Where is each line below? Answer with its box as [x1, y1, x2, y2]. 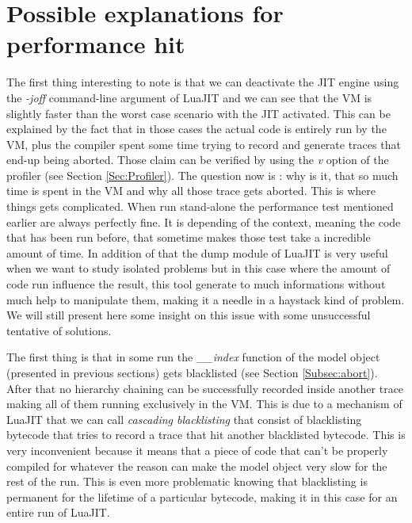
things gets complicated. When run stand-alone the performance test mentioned [6, 198, 394, 215]
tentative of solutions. [6, 322, 112, 338]
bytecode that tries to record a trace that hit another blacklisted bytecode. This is [6, 426, 406, 443]
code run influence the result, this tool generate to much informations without [6, 276, 386, 292]
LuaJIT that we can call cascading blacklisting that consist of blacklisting [6, 410, 362, 427]
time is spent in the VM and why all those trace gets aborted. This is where [6, 182, 376, 199]
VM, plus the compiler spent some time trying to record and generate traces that [6, 136, 401, 152]
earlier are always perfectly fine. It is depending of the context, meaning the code [6, 213, 401, 230]
